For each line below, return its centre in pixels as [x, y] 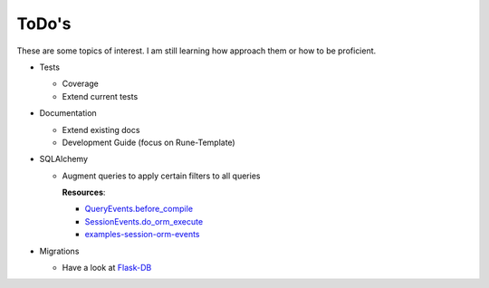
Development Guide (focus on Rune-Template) [149, 142]
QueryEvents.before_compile [139, 209]
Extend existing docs [101, 130]
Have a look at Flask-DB [107, 268]
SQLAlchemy [64, 159]
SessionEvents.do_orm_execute [144, 221]
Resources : [84, 192]
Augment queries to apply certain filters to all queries [161, 176]
